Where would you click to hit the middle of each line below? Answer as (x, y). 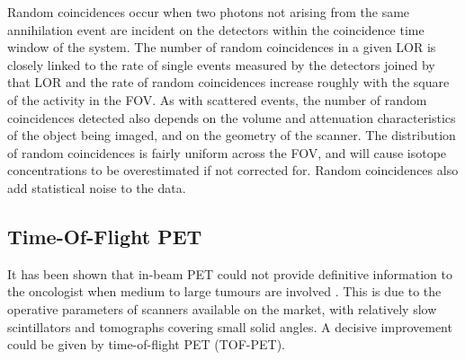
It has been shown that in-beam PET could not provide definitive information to (230, 273)
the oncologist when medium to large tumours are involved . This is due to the (224, 291)
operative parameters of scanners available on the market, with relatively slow (222, 308)
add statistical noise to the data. (97, 187)
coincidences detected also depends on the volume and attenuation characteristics (232, 117)
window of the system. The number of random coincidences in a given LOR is (222, 47)
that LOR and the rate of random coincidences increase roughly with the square (228, 82)
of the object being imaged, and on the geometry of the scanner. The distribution (232, 135)
